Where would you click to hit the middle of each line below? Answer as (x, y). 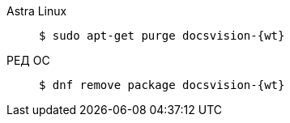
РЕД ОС (28, 60)
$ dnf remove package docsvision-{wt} (162, 85)
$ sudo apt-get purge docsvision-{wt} (162, 36)
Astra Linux (37, 11)
